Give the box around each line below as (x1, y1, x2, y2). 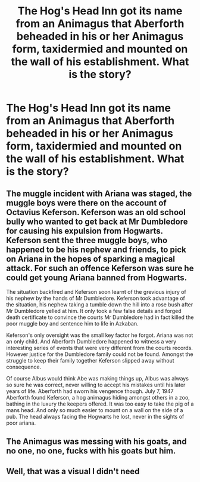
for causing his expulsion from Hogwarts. (6, 226, 163, 236)
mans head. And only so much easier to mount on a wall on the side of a (6, 407, 183, 413)
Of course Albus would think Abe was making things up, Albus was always (6, 375, 189, 382)
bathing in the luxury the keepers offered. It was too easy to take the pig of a (6, 400, 194, 407)
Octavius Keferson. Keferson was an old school (6, 207, 186, 217)
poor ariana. (6, 419, 36, 426)
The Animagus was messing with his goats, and (6, 437, 187, 447)
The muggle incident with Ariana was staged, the (6, 188, 192, 198)
